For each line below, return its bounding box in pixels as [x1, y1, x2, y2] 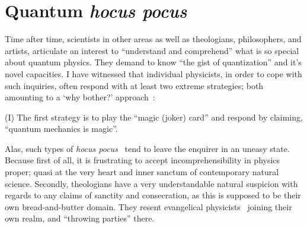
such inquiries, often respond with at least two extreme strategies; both [5, 79, 264, 91]
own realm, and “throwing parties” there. [5, 212, 155, 224]
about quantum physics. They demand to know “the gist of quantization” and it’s [5, 56, 302, 68]
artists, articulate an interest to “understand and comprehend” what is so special [5, 44, 299, 56]
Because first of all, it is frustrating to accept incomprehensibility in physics [5, 154, 280, 166]
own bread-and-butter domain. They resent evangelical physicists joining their [5, 200, 292, 213]
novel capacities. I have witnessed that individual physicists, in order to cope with [5, 67, 302, 80]
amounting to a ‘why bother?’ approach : [5, 91, 155, 103]
